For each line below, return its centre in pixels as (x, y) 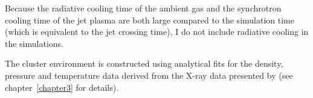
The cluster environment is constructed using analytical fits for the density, (144, 63)
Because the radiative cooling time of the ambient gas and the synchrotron (143, 8)
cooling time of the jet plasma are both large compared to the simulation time (150, 20)
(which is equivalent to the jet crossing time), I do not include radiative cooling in (157, 32)
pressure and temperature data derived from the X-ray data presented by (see (149, 75)
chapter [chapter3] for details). (62, 87)
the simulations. (34, 43)
